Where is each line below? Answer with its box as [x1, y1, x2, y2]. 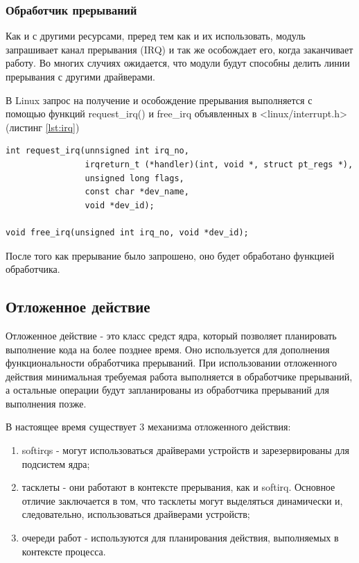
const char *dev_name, [85, 187, 189, 197]
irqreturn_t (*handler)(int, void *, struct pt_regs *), [85, 159, 353, 169]
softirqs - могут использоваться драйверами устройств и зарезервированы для [21, 443, 349, 457]
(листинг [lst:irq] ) [6, 119, 80, 134]
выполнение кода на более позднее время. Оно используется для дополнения [6, 342, 330, 356]
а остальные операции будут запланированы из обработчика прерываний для [6, 383, 329, 397]
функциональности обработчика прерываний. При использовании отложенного [6, 355, 337, 370]
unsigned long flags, [85, 173, 184, 183]
